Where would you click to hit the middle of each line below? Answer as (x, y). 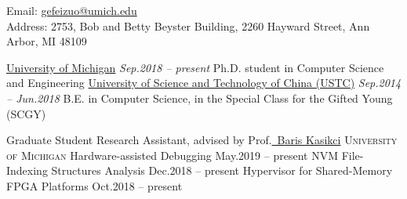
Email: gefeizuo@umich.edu (72, 10)
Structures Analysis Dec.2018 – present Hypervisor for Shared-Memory (222, 170)
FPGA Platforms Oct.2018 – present (94, 185)
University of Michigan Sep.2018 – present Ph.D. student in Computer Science (195, 67)
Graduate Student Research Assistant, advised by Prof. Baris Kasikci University (202, 140)
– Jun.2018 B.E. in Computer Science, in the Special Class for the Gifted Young (200, 98)
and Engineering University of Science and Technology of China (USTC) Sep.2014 (204, 83)
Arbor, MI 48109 (47, 41)
